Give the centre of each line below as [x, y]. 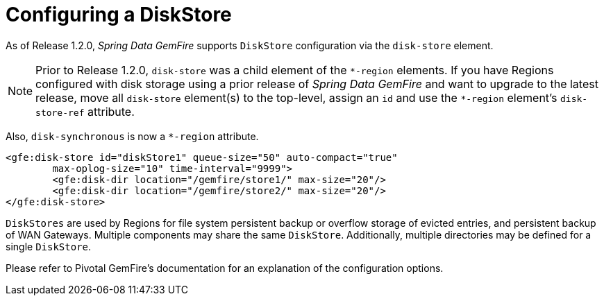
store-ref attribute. [85, 111]
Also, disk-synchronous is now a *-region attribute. [132, 136]
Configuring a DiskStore [119, 15]
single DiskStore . [49, 246]
